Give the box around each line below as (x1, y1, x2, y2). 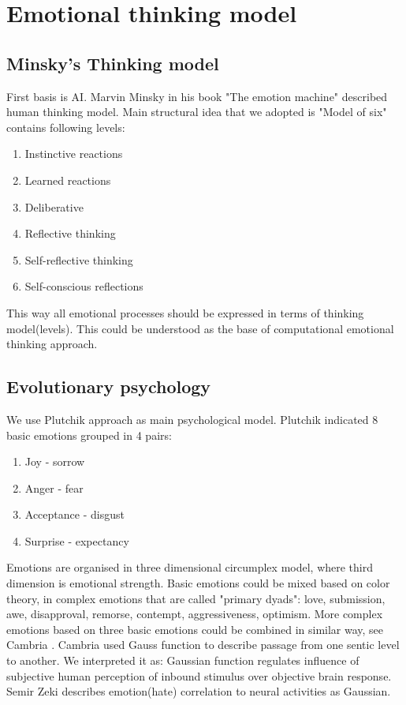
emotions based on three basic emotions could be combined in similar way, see (6, 621, 384, 637)
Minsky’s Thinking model (6, 51, 219, 75)
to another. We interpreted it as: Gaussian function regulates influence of (6, 652, 359, 669)
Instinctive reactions (24, 145, 123, 162)
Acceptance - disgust (24, 506, 125, 523)
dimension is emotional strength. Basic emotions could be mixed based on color (6, 575, 390, 591)
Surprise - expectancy (24, 532, 129, 549)
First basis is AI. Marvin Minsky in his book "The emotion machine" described (6, 88, 388, 104)
